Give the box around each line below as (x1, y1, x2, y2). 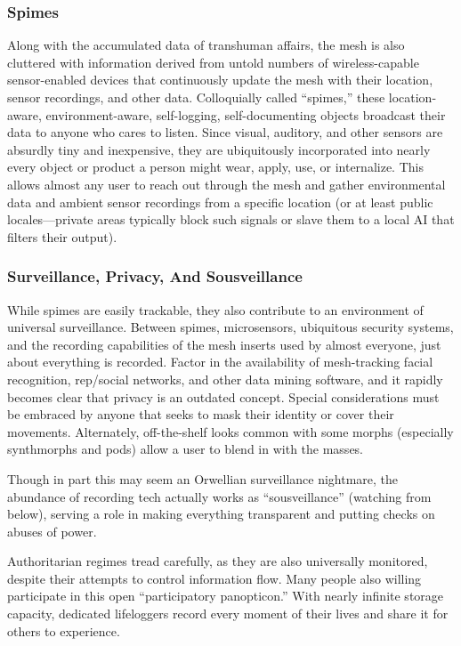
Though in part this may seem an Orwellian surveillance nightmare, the (7, 469, 399, 488)
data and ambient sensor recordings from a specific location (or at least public (7, 192, 433, 211)
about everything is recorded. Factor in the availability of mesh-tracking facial (7, 352, 433, 371)
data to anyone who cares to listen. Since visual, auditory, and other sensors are (7, 123, 443, 141)
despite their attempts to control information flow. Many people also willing (7, 569, 422, 587)
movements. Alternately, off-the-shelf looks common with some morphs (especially (7, 422, 454, 440)
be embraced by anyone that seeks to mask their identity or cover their (7, 405, 394, 424)
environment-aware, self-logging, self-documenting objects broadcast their (45, 105, 446, 124)
